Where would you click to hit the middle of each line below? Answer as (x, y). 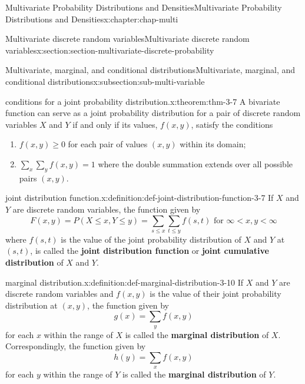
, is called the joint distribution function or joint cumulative (150, 251)
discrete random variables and (59, 294)
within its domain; (213, 144)
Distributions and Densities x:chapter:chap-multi (92, 19)
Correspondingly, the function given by (76, 346)
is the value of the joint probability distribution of (151, 239)
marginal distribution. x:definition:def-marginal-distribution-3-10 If (125, 282)
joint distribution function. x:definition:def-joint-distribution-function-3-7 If (140, 198)
